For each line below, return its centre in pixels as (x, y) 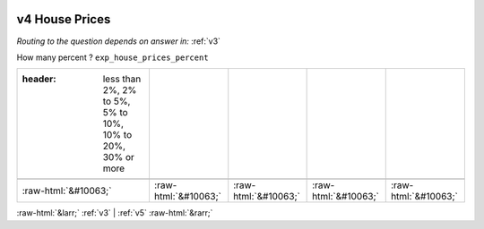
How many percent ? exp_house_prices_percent (113, 57)
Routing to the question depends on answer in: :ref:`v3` (119, 41)
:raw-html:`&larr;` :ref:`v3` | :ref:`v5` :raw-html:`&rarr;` (115, 213)
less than (122, 79)
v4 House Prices (64, 19)
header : (39, 79)
